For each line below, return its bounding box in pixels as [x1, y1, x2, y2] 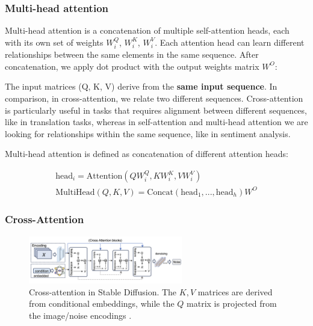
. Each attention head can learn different [155, 35, 305, 48]
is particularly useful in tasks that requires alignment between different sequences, [5, 103, 307, 116]
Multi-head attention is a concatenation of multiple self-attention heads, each [5, 24, 290, 37]
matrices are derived [197, 285, 273, 298]
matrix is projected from [187, 297, 277, 310]
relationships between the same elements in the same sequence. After [5, 48, 259, 61]
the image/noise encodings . [29, 309, 132, 322]
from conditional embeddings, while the [29, 297, 175, 310]
